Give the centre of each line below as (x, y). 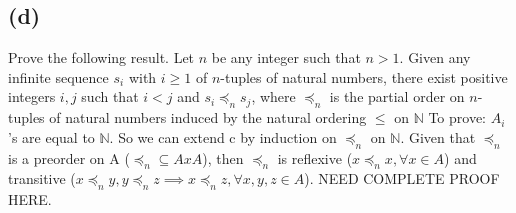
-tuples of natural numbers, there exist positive (364, 76)
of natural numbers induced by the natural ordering (208, 117)
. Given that (438, 136)
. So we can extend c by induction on (223, 136)
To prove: (457, 117)
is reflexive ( (315, 157)
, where (273, 96)
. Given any (435, 57)
